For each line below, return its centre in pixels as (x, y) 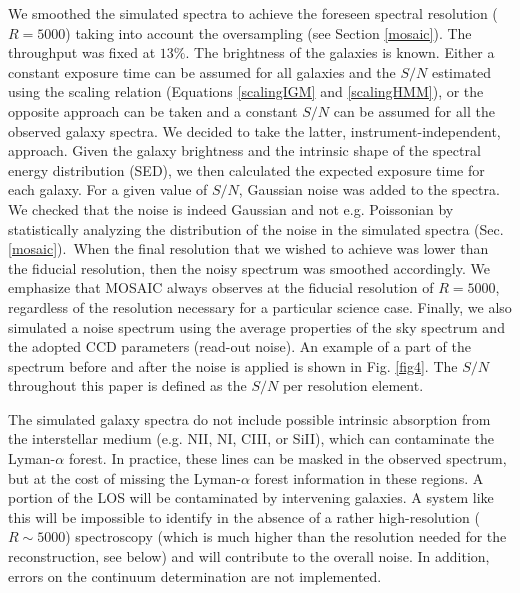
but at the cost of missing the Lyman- (124, 477)
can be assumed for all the (414, 110)
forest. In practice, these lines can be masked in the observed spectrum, (287, 458)
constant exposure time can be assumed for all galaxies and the (202, 71)
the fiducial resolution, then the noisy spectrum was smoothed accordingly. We (249, 267)
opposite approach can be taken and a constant (153, 110)
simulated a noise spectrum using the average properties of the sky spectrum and (256, 326)
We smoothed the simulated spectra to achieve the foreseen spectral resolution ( (253, 13)
